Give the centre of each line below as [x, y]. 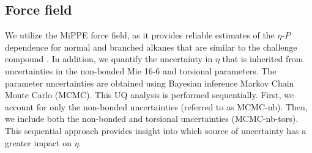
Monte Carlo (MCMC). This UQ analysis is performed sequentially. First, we [150, 95]
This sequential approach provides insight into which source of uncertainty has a [156, 130]
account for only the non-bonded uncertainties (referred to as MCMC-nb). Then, [156, 106]
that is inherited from [263, 59]
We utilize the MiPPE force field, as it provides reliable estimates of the [140, 35]
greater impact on [38, 142]
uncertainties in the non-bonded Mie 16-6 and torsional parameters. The [141, 70]
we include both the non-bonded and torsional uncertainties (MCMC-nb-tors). [152, 119]
